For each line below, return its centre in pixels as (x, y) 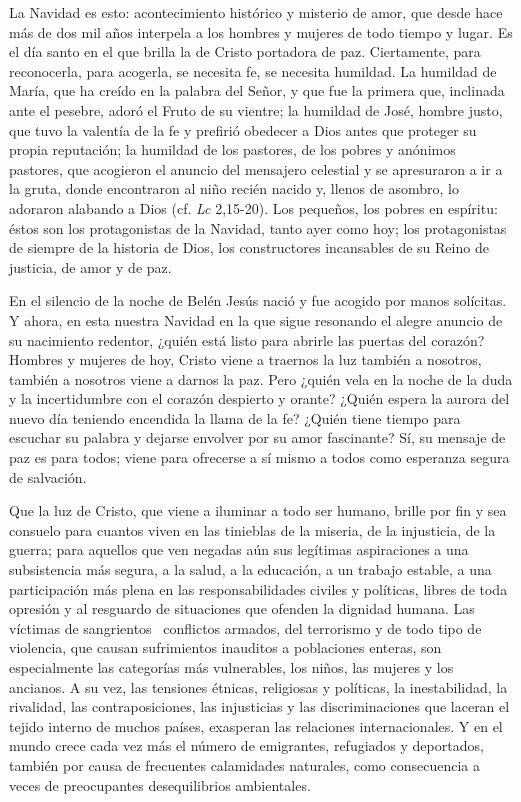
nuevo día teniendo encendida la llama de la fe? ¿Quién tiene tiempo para (235, 417)
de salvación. (48, 476)
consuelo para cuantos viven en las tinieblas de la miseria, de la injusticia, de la (252, 529)
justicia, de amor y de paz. (90, 266)
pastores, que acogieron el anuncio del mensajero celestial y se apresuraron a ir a (256, 168)
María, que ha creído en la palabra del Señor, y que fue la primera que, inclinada (257, 90)
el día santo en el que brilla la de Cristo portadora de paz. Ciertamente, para (245, 51)
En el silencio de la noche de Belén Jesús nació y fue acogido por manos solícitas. (258, 300)
